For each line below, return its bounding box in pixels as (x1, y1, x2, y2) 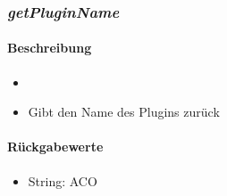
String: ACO (28, 171, 97, 190)
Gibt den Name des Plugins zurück (28, 102, 220, 121)
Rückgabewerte (7, 137, 104, 156)
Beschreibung (7, 38, 92, 57)
